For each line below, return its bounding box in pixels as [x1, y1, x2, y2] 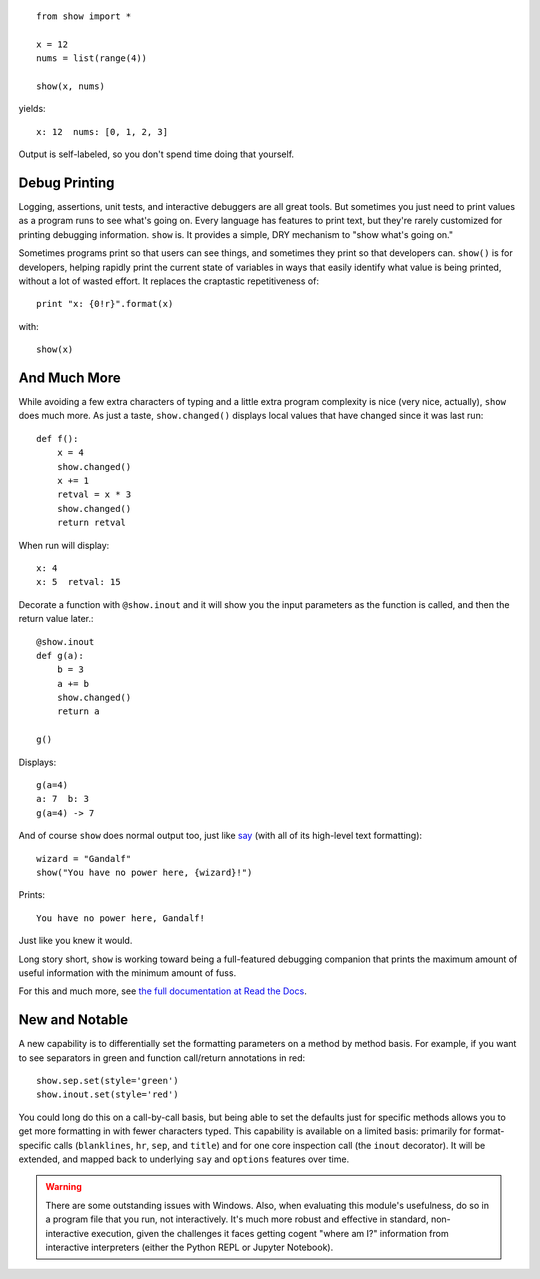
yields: [18, 103, 46, 115]
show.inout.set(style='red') [36, 1089, 179, 1100]
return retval [56, 517, 127, 529]
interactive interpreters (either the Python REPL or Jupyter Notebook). [45, 1241, 334, 1253]
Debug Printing [18, 174, 115, 191]
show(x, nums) [36, 80, 105, 92]
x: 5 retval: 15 [36, 576, 121, 588]
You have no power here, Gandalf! [36, 912, 205, 924]
